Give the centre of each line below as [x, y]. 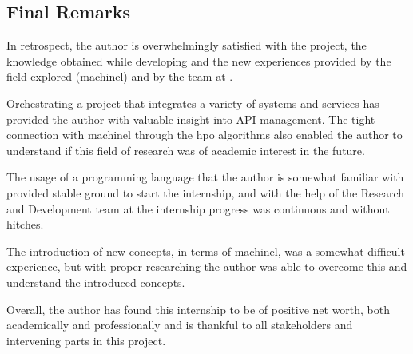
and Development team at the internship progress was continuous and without [198, 208]
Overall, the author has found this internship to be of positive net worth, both [199, 309]
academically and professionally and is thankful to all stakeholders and [180, 325]
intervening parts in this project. [86, 340]
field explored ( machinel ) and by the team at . [120, 76]
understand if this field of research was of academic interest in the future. [186, 150]
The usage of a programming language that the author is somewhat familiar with [205, 177]
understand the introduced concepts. [96, 282]
